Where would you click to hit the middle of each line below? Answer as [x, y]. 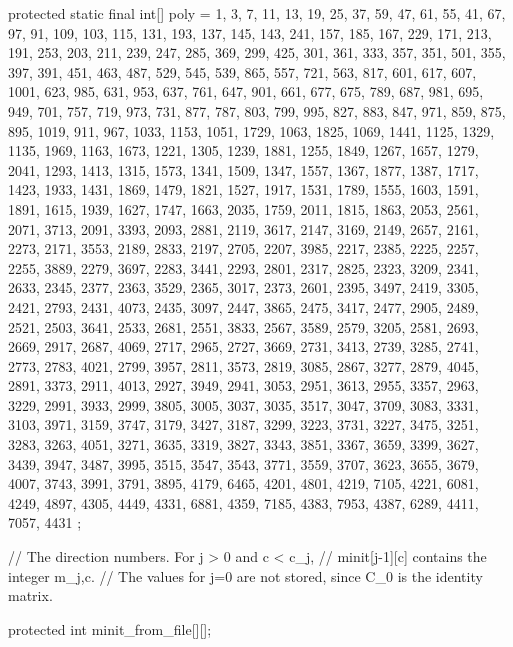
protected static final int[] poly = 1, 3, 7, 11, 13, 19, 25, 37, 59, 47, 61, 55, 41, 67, [257, 13]
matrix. [30, 595]
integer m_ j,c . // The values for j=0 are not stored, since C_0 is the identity [245, 575]
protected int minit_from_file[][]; [110, 628]
